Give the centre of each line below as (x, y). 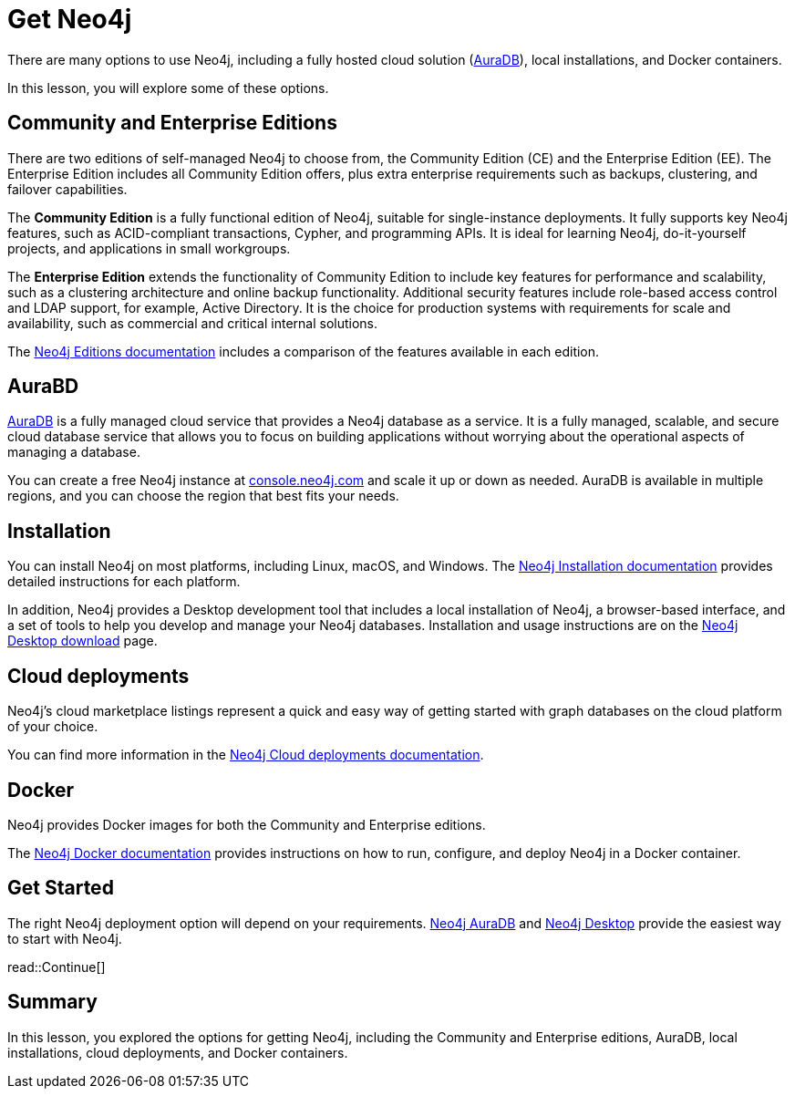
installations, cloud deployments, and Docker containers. (178, 1052)
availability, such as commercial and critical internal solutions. (193, 323)
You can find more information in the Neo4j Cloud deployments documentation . (246, 755)
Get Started (61, 888)
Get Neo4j (70, 19)
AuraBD (43, 387)
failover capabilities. (67, 189)
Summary (52, 1002)
